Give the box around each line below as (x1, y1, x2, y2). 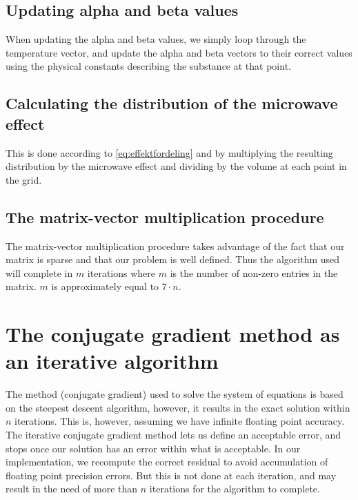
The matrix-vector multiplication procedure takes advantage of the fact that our (6, 238, 345, 253)
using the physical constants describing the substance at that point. (6, 59, 291, 73)
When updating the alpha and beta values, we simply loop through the (6, 32, 306, 46)
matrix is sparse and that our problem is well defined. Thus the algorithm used (6, 252, 340, 267)
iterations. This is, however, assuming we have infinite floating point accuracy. (14, 414, 345, 428)
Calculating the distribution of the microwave (6, 93, 338, 114)
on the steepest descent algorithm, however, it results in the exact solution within (6, 400, 350, 414)
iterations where (87, 265, 156, 280)
